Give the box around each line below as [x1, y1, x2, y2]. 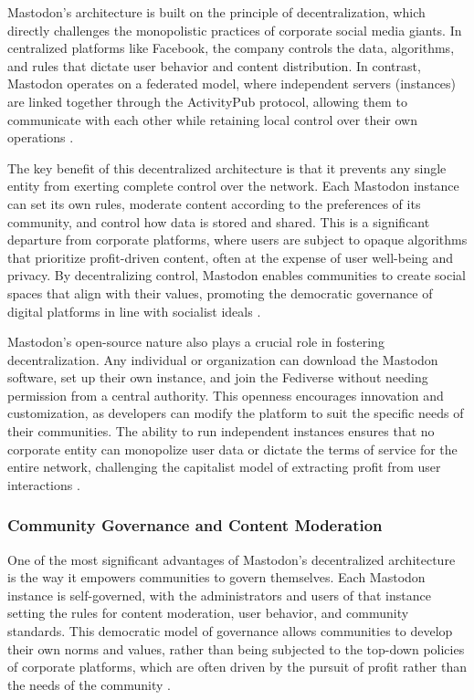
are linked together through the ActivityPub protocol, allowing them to [7, 91, 407, 110]
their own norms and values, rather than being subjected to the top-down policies [7, 639, 465, 658]
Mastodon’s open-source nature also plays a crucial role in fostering [7, 332, 384, 351]
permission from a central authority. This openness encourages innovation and [7, 385, 444, 404]
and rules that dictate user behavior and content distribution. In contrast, [7, 56, 421, 75]
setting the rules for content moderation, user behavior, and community [7, 603, 409, 622]
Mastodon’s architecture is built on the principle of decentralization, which [7, 3, 426, 21]
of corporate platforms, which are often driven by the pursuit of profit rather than [7, 657, 468, 676]
